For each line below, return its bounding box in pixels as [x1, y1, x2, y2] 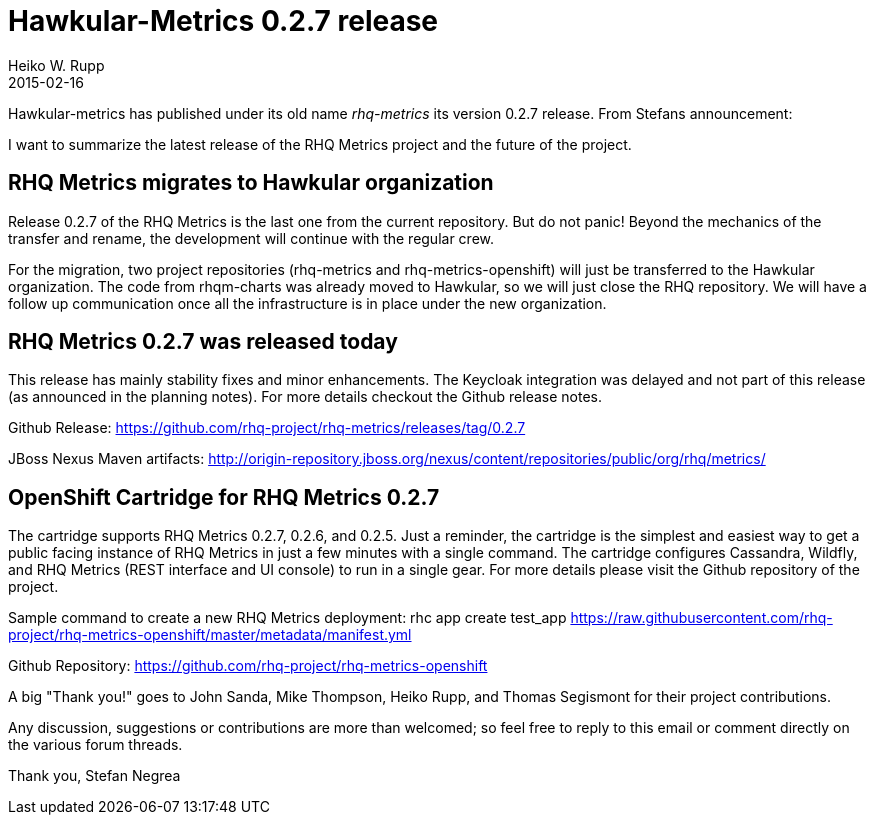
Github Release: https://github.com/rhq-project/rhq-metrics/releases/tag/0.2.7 [8, 419, 526, 437]
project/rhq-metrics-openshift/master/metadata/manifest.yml [8, 626, 412, 644]
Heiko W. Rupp [8, 56, 105, 74]
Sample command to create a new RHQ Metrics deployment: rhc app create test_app [8, 609, 567, 627]
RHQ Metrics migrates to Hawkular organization [8, 170, 494, 196]
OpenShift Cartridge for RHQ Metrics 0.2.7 [8, 484, 440, 510]
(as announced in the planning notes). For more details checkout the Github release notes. [8, 388, 602, 406]
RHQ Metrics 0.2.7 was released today [8, 329, 398, 355]
